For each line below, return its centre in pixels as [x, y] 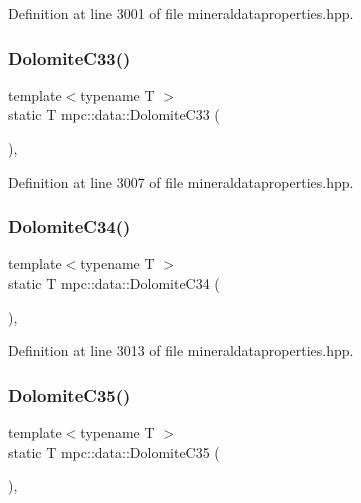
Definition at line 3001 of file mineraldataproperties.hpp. [181, 13]
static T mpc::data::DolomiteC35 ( [114, 451]
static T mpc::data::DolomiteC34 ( [114, 283]
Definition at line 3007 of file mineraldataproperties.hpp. [181, 181]
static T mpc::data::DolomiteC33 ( [114, 114]
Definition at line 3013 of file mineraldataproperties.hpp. [181, 350]
